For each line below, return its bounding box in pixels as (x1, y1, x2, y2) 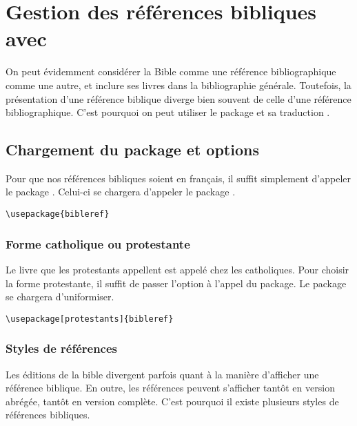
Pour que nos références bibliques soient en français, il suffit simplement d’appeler (6, 171, 351, 185)
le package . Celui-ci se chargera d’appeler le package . (6, 184, 236, 199)
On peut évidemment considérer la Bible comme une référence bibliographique (6, 64, 336, 79)
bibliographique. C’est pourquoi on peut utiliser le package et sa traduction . (6, 105, 330, 119)
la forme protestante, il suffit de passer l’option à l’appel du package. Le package (6, 275, 347, 290)
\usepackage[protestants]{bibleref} (6, 313, 174, 324)
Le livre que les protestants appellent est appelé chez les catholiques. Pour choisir (6, 262, 349, 276)
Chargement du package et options (6, 139, 259, 160)
